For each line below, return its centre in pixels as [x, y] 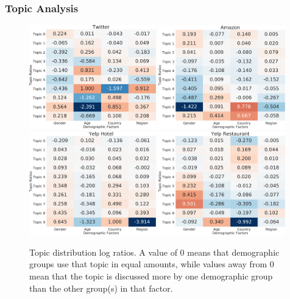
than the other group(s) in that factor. [101, 288]
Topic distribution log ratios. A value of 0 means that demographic [154, 252]
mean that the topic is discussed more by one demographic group [151, 276]
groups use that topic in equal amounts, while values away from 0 [152, 264]
